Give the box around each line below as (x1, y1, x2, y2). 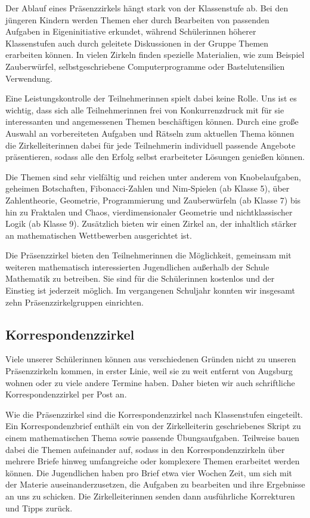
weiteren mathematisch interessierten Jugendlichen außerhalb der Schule (5, 260, 269, 273)
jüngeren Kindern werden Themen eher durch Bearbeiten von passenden (5, 13, 269, 26)
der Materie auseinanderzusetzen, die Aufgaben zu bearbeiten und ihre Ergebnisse (5, 478, 305, 491)
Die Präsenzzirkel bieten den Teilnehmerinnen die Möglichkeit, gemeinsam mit (5, 249, 292, 261)
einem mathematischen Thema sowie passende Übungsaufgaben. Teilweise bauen (5, 431, 300, 444)
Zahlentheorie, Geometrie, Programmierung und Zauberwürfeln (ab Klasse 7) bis (5, 193, 301, 206)
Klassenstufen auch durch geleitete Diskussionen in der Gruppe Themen (5, 36, 269, 49)
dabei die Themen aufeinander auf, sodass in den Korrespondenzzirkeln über (5, 443, 285, 455)
